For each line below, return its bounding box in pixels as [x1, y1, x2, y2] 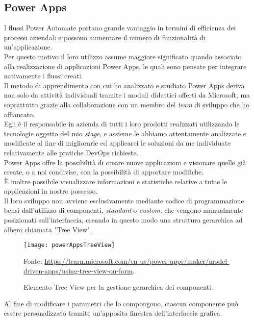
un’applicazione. [4, 42, 52, 52]
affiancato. [4, 109, 35, 119]
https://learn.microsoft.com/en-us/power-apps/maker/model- [44, 255, 229, 266]
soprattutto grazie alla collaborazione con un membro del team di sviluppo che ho [4, 99, 250, 109]
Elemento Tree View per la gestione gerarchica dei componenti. [24, 282, 213, 292]
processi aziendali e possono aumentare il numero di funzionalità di [4, 32, 205, 42]
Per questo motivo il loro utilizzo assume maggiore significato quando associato [4, 51, 242, 61]
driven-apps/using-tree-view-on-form [24, 265, 133, 275]
